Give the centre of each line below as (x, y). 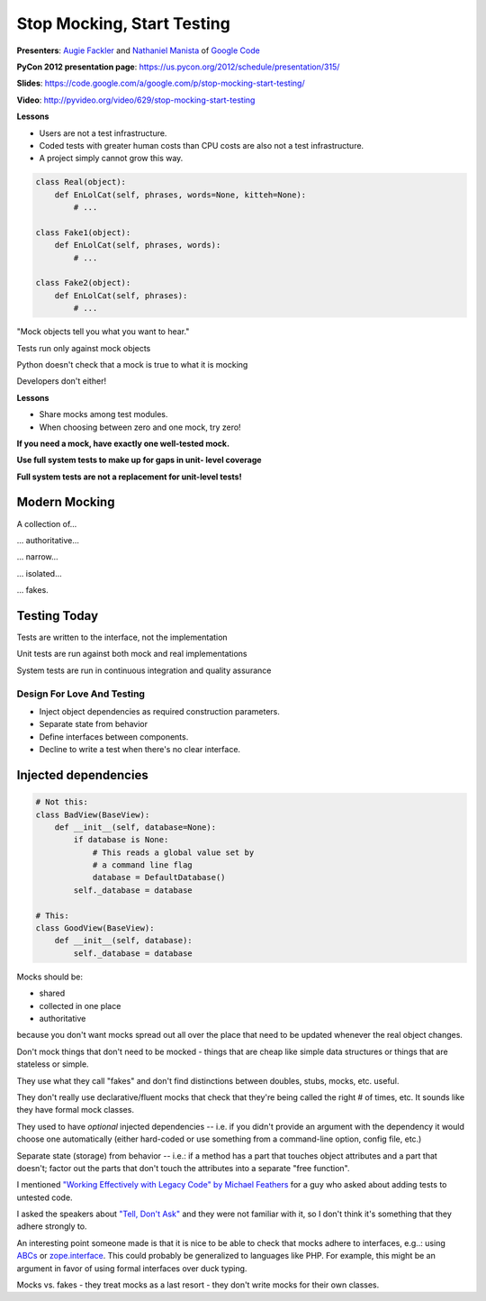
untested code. (45, 1197)
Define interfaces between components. (114, 737)
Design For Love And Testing (81, 694)
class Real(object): (81, 182)
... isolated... (39, 573)
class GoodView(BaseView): (95, 928)
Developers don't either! (62, 381)
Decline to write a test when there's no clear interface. (140, 750)
